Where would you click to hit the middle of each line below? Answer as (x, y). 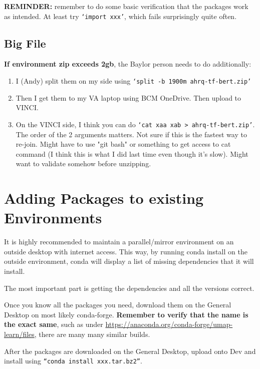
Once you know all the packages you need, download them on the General (118, 305)
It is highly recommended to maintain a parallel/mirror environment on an (119, 242)
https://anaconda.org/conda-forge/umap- (169, 324)
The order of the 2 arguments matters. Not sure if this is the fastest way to (131, 134)
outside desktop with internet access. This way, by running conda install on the (126, 251)
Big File (25, 43)
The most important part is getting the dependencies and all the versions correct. (129, 288)
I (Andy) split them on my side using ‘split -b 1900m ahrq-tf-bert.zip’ (134, 81)
